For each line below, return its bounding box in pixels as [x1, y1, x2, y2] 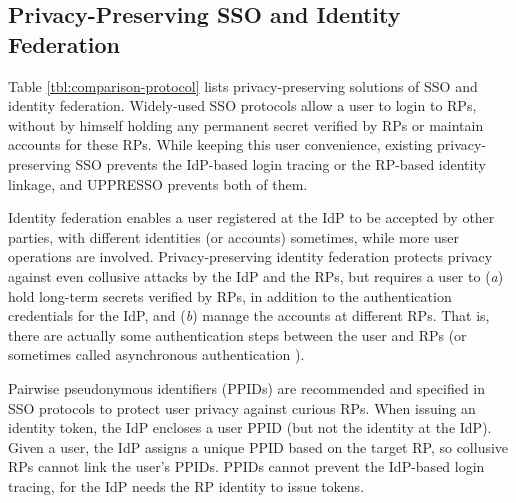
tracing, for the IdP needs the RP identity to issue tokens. [8, 475, 365, 496]
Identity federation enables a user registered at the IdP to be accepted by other [8, 207, 495, 228]
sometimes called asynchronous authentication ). [8, 344, 305, 365]
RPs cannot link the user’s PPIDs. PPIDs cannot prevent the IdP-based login [8, 456, 485, 477]
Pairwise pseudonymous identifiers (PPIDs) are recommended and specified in [8, 377, 486, 398]
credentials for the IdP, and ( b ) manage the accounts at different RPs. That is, [8, 305, 490, 326]
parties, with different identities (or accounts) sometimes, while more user [8, 226, 459, 247]
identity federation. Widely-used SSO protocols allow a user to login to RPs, [8, 95, 477, 116]
